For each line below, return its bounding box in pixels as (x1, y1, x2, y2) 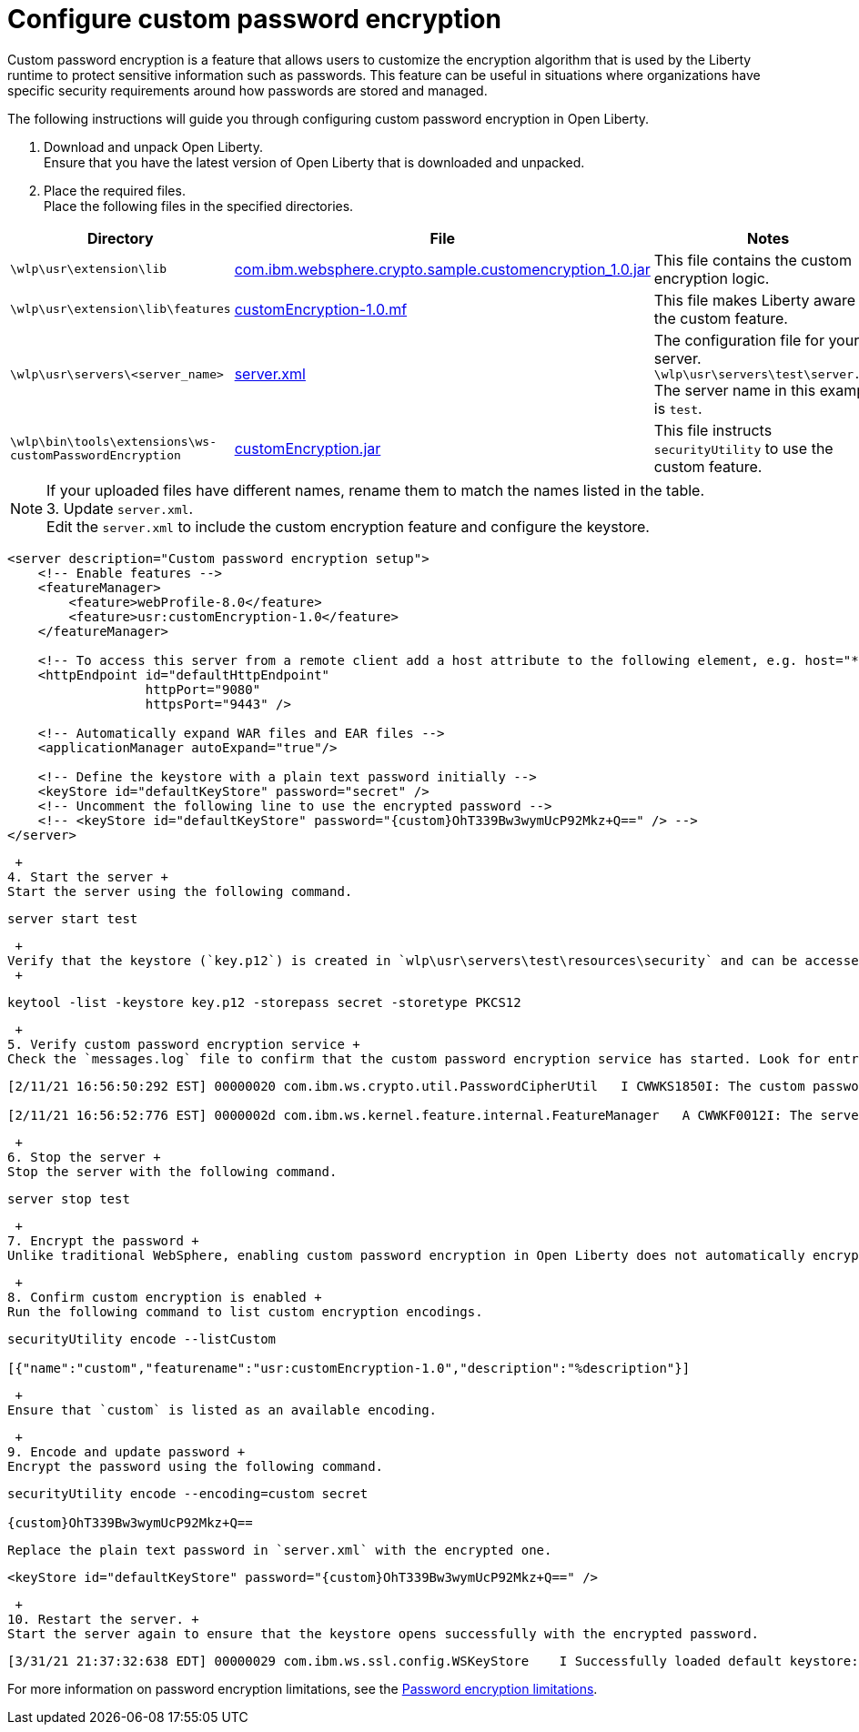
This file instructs (653, 420, 773, 439)
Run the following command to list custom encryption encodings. (7, 1304, 483, 1319)
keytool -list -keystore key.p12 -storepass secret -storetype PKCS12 (7, 994, 521, 1010)
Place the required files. (44, 182, 186, 198)
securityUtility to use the (653, 438, 834, 458)
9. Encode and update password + (7, 1444, 246, 1459)
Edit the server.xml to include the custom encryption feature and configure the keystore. (46, 517, 650, 536)
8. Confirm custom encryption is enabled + (7, 1289, 322, 1304)
